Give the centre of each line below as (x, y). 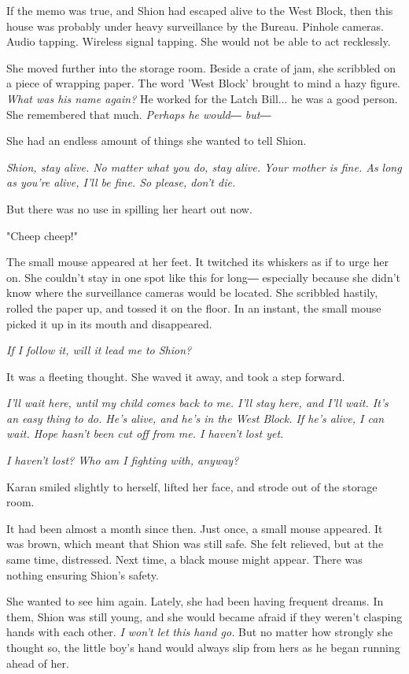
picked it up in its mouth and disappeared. (109, 323)
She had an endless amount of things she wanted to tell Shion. (157, 141)
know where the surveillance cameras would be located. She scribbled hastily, (192, 293)
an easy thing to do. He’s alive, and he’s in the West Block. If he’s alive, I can (195, 418)
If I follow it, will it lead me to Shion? (99, 350)
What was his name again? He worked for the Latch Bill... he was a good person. (202, 98)
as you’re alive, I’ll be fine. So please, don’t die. (121, 182)
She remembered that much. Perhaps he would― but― (139, 114)
